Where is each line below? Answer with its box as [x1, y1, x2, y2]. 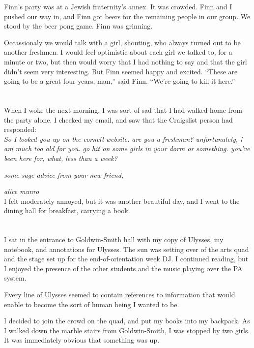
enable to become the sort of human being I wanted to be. [4, 299, 179, 309]
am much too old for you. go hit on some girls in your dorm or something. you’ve [4, 143, 250, 154]
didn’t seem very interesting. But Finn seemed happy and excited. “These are [4, 66, 238, 76]
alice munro [4, 186, 39, 196]
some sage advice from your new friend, [4, 169, 124, 180]
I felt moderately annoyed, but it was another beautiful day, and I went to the [4, 195, 240, 206]
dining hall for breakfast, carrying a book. [4, 205, 130, 216]
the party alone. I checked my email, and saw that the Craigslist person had [4, 114, 233, 125]
